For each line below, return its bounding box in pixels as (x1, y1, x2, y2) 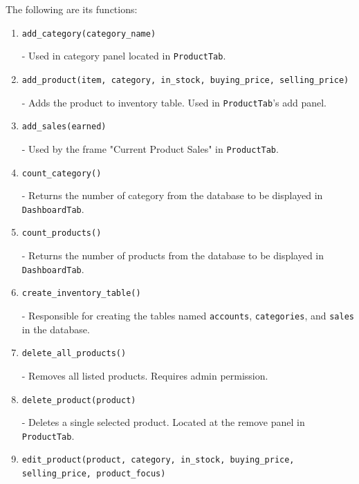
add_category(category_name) (21, 28, 156, 39)
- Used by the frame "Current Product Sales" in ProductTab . (21, 141, 279, 156)
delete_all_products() (21, 348, 127, 359)
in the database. (21, 322, 90, 336)
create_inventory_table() (21, 288, 141, 299)
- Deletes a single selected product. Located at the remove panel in (21, 415, 305, 429)
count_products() (21, 228, 102, 239)
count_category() (21, 168, 102, 178)
